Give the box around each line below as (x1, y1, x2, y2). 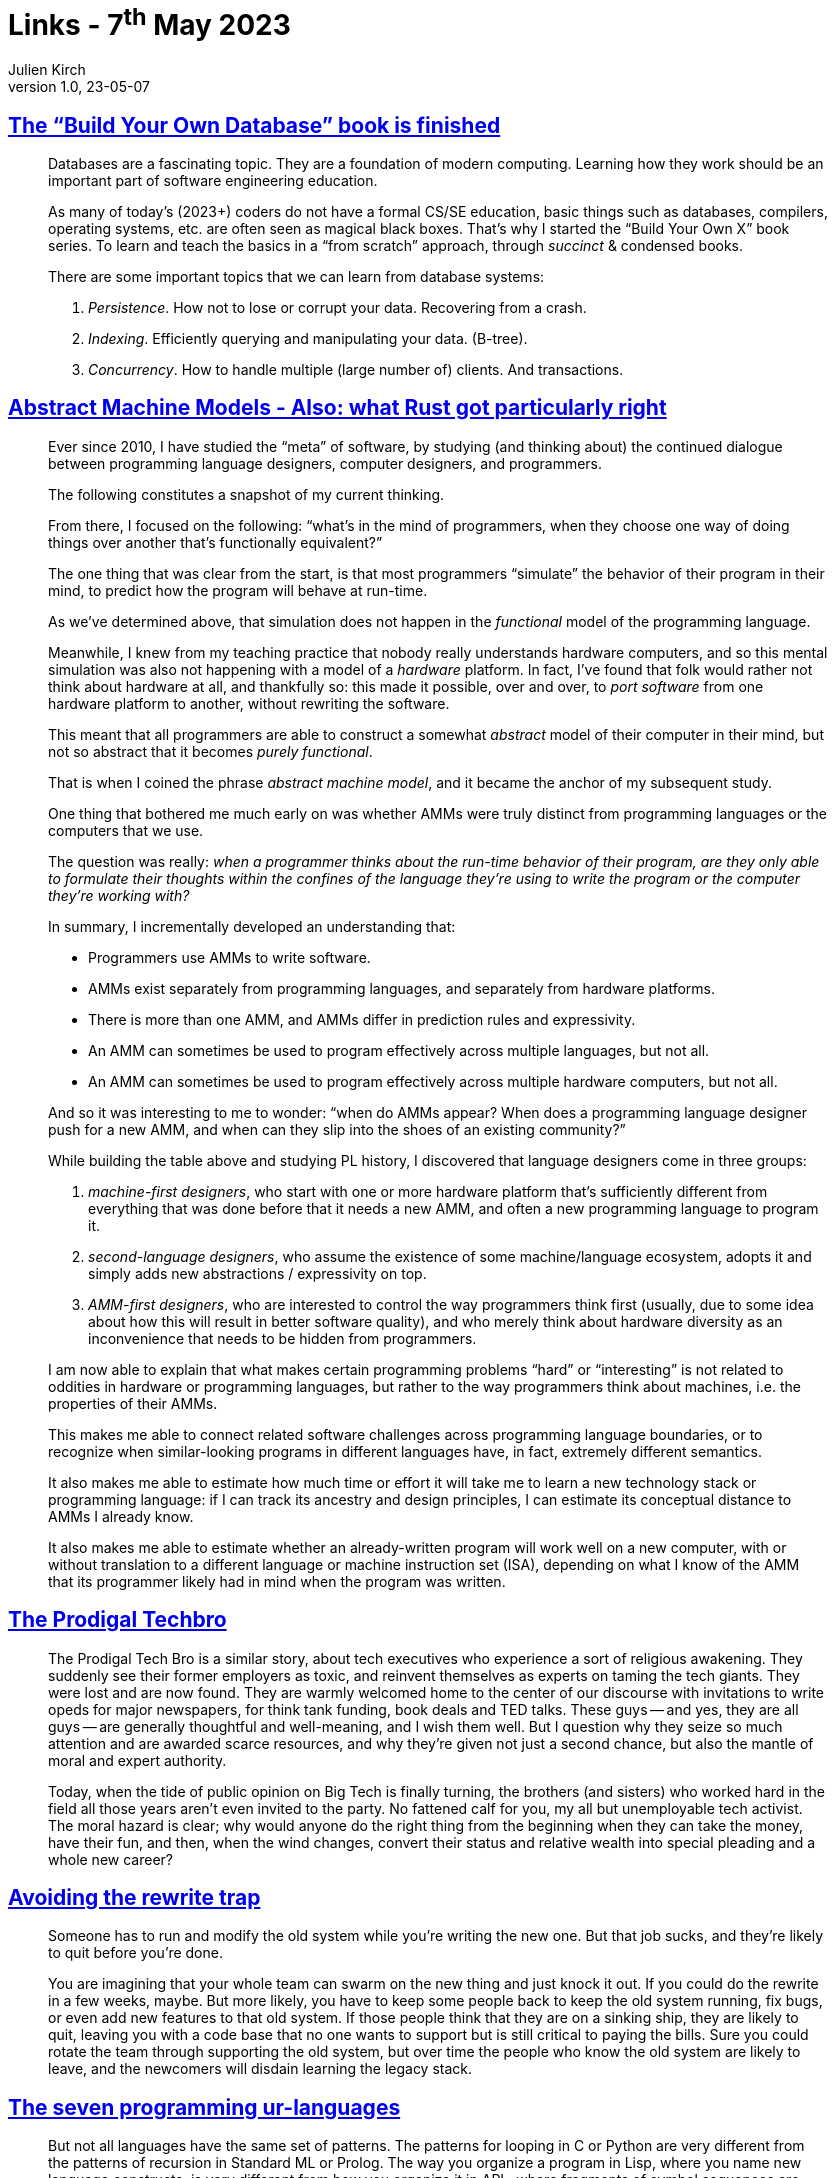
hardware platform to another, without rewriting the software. (48, 694, 450, 712)
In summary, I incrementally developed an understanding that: (48, 917, 456, 935)
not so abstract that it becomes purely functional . (48, 742, 373, 760)
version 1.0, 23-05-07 (8, 78, 150, 96)
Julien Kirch (8, 61, 86, 79)
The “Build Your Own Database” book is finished (8, 112, 501, 138)
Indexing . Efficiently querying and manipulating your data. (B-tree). (88, 329, 528, 347)
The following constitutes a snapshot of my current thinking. (48, 485, 445, 503)
